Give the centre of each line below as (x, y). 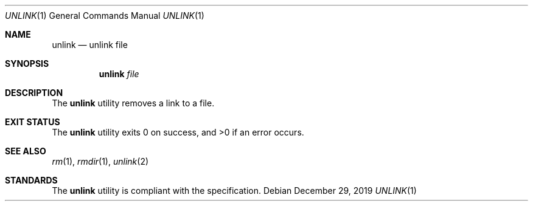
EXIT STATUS (33, 122)
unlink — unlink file (90, 45)
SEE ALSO (26, 151)
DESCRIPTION (34, 93)
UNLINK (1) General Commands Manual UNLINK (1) (105, 15)
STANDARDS (31, 180)
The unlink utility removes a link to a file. (133, 103)
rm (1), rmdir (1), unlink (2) (100, 161)
